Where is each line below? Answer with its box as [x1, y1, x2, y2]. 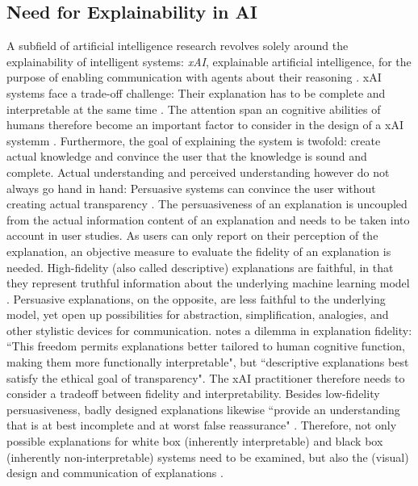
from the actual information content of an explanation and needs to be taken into [6, 211, 410, 228]
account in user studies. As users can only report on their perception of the [6, 227, 378, 244]
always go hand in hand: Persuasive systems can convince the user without [6, 179, 376, 196]
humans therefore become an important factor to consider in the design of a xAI [6, 116, 403, 133]
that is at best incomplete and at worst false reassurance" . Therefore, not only [6, 417, 397, 434]
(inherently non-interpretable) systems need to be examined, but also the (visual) [6, 448, 409, 465]
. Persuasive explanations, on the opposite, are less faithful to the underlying [6, 290, 386, 307]
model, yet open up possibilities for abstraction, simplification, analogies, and [6, 306, 389, 323]
